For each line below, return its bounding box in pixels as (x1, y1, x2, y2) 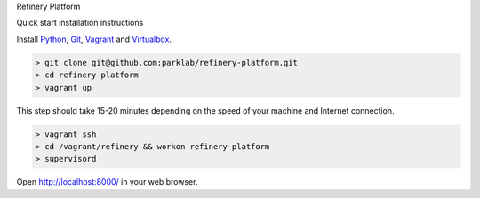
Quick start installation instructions (16, 18, 144, 28)
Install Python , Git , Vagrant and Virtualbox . (16, 34, 172, 44)
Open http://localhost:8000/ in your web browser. (16, 177, 198, 187)
